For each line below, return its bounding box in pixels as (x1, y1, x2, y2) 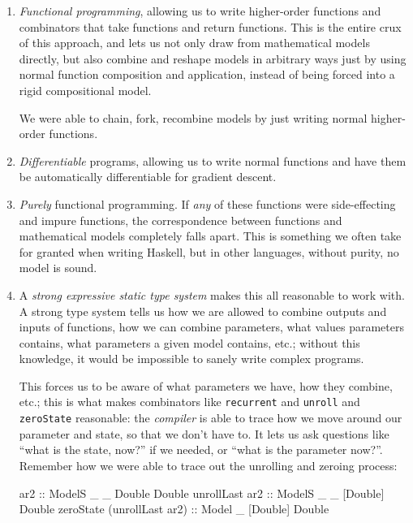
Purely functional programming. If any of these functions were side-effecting (19, 195, 396, 212)
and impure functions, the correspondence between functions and (19, 211, 342, 228)
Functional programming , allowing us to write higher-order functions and (19, 2, 381, 19)
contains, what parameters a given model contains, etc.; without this (19, 334, 360, 351)
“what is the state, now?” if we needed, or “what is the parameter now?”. (19, 441, 383, 458)
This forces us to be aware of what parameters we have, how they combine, (19, 377, 393, 394)
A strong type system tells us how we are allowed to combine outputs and (19, 302, 387, 319)
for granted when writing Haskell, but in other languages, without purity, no (19, 243, 399, 260)
